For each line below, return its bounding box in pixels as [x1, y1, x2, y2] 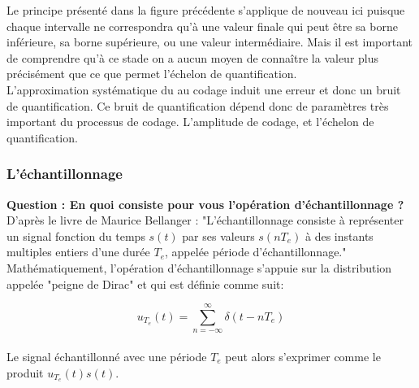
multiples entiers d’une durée [6, 243, 150, 260]
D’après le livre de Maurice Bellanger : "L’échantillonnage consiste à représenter [6, 211, 404, 229]
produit [6, 364, 44, 381]
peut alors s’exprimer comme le [225, 347, 381, 364]
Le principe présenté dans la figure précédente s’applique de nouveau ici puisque [6, 2, 405, 18]
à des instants [305, 227, 374, 244]
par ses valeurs [182, 227, 255, 244]
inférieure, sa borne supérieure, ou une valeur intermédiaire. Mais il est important [6, 33, 413, 50]
